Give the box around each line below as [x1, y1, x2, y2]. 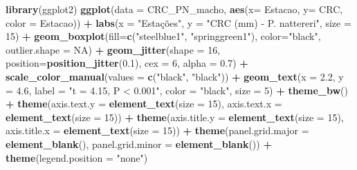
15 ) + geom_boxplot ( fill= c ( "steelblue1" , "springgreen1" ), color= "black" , [6, 29, 321, 43]
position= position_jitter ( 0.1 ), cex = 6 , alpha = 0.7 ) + [6, 56, 248, 70]
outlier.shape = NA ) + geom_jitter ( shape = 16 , [6, 42, 221, 56]
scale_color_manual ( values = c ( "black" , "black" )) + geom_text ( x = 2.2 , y [6, 69, 344, 83]
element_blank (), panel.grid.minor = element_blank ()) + [6, 136, 272, 151]
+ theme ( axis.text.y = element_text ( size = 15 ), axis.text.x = [6, 96, 282, 111]
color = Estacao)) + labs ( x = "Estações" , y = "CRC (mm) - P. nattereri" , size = [6, 15, 351, 30]
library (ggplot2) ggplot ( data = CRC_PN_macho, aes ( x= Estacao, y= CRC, [6, 2, 343, 16]
